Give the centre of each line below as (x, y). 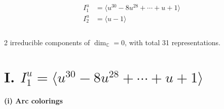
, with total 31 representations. (173, 42)
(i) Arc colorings (33, 101)
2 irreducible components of (47, 42)
